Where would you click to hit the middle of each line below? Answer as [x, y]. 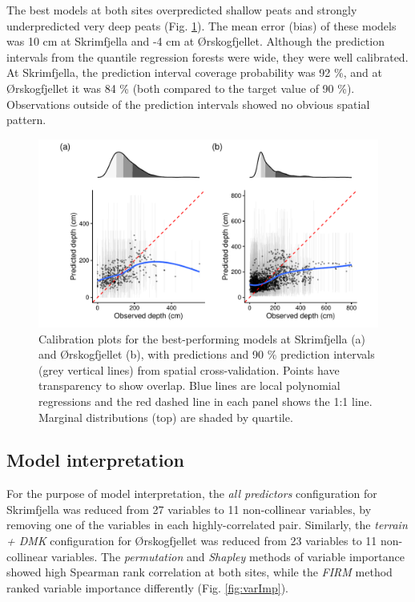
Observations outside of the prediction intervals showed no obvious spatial [188, 104]
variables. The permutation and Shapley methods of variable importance [228, 556]
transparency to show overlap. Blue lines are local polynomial [189, 385]
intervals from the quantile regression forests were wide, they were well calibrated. [207, 56]
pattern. [26, 120]
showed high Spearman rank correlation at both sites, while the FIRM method [199, 572]
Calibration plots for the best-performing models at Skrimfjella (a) [202, 338]
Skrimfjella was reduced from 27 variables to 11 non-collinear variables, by [189, 509]
